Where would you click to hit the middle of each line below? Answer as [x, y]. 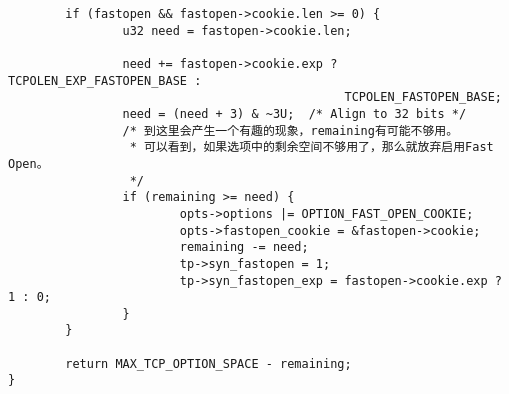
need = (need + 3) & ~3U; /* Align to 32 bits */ [294, 113]
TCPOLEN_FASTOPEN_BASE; [423, 97]
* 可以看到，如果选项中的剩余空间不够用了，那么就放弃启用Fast [311, 147]
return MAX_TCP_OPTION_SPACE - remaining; [208, 363]
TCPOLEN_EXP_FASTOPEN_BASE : [105, 80]
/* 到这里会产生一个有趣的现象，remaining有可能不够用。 [290, 130]
